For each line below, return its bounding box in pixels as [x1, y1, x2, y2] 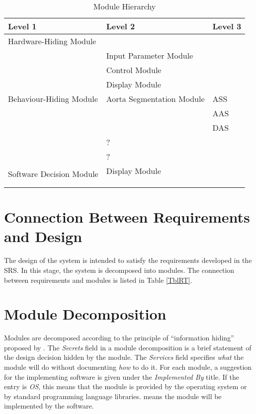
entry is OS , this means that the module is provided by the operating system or [4, 381, 247, 392]
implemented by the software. [4, 401, 94, 411]
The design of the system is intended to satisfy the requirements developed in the [4, 255, 252, 265]
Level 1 [8, 20, 37, 32]
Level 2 [106, 20, 135, 32]
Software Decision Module [8, 168, 98, 179]
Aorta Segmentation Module [106, 93, 205, 104]
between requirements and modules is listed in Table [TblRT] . [4, 274, 192, 285]
